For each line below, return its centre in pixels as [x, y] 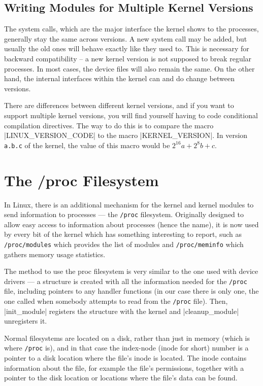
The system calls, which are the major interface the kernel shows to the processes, [131, 29]
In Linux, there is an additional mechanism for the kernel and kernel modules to [129, 204]
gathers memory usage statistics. [55, 254]
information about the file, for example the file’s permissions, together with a [124, 367]
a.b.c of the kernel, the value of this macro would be [87, 145]
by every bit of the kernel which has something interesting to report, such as [123, 234]
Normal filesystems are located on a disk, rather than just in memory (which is [127, 338]
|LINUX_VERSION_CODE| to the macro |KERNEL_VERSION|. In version [126, 135]
